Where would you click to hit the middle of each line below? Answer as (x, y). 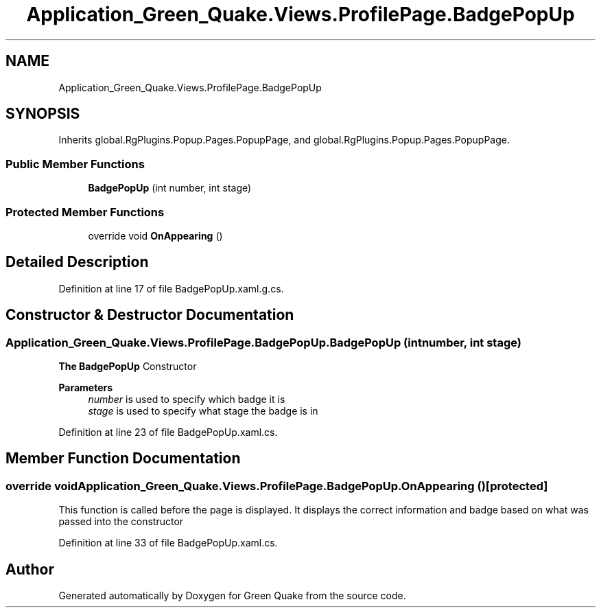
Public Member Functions (75, 164)
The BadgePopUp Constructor (128, 366)
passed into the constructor (121, 522)
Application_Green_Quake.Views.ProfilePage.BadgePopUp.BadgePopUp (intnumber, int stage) (263, 342)
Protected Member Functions (85, 212)
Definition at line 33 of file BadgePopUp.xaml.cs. (168, 543)
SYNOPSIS (43, 114)
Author (30, 569)
